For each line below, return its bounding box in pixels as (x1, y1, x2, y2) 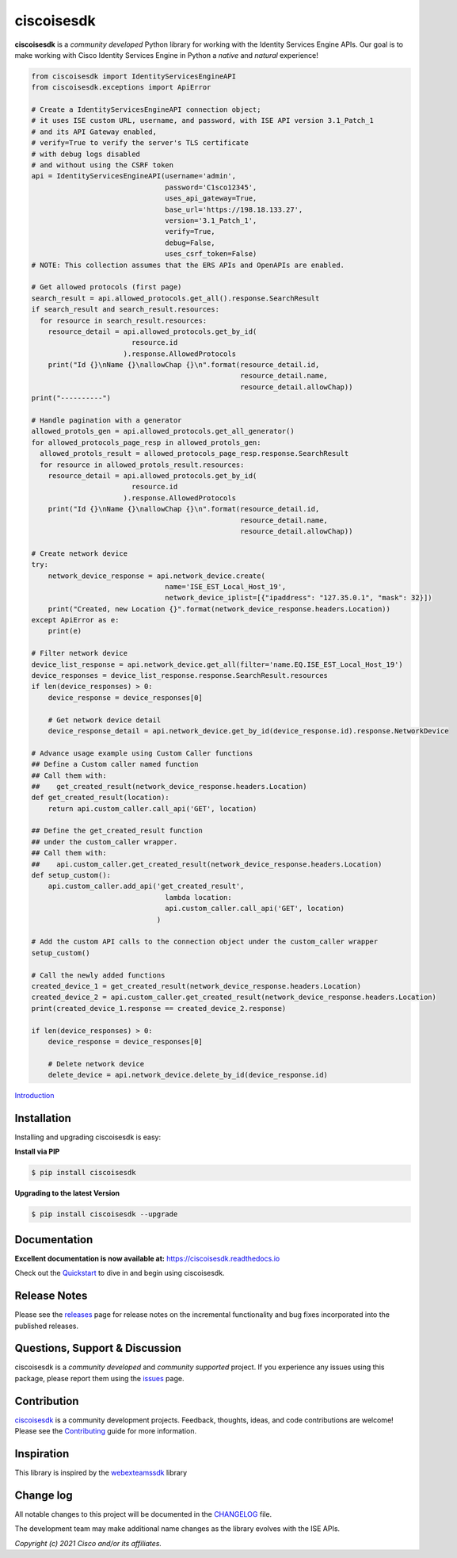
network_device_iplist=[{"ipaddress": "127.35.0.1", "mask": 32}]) (165, 593, 432, 603)
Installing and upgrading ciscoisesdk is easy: (14, 1132, 162, 1142)
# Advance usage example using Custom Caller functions (31, 748, 253, 757)
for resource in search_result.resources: (40, 316, 208, 325)
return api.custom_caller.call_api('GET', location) (48, 804, 257, 813)
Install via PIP (14, 1146, 60, 1157)
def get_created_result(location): (31, 793, 169, 802)
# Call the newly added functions (31, 970, 166, 979)
